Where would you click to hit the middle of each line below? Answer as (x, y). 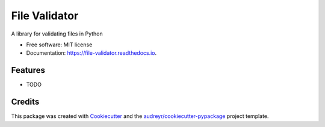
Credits (25, 102)
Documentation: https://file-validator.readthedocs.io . (91, 53)
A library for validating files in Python (57, 34)
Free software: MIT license (59, 45)
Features (28, 70)
